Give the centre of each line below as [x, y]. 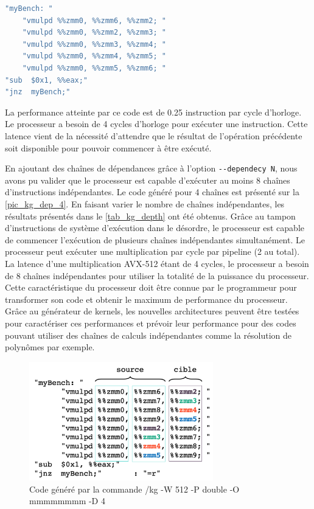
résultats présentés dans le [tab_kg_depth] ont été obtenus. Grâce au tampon [150, 216]
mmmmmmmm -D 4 [67, 501]
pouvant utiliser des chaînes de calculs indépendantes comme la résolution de [148, 335]
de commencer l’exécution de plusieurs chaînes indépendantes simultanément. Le [155, 239]
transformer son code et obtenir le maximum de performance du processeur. [146, 299]
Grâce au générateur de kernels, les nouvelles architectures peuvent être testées [152, 311]
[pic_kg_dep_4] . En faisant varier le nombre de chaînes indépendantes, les [145, 203]
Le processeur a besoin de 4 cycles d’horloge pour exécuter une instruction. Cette [156, 124]
